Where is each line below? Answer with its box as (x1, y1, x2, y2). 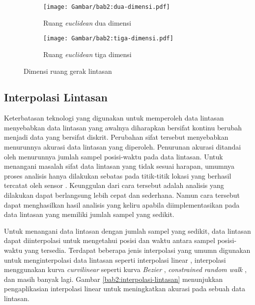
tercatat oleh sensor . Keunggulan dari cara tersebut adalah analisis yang (4, 180, 224, 190)
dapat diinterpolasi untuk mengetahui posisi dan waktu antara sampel (4, 235, 215, 245)
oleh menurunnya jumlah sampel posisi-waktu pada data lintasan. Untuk (4, 151, 223, 161)
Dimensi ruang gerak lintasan (24, 65, 112, 76)
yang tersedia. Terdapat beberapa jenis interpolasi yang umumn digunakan (24, 245, 251, 255)
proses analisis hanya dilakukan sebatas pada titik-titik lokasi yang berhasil (4, 170, 231, 181)
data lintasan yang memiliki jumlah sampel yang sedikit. (4, 209, 174, 219)
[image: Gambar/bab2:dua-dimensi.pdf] (43, 3, 170, 10)
